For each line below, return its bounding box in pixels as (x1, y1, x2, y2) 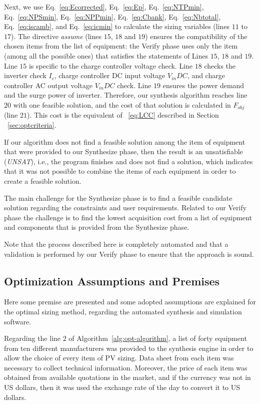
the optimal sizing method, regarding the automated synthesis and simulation (4, 306, 242, 316)
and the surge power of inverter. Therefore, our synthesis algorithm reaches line (4, 90, 247, 100)
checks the (204, 60, 236, 71)
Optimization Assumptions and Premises (4, 273, 220, 288)
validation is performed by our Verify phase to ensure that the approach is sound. (4, 248, 254, 259)
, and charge (187, 70, 225, 81)
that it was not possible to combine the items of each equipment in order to (4, 166, 236, 176)
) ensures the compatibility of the (145, 31, 247, 41)
